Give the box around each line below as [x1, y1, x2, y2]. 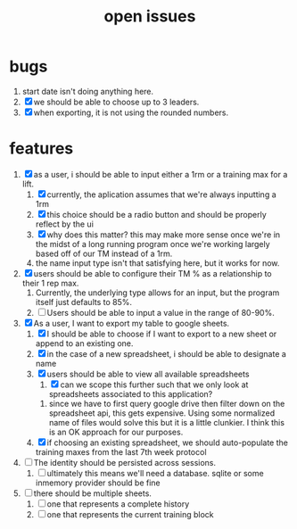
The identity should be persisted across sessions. [33, 457, 217, 467]
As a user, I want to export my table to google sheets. [33, 318, 230, 328]
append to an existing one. [35, 337, 134, 349]
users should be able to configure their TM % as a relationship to [33, 268, 272, 278]
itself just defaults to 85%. [35, 296, 132, 307]
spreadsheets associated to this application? [48, 388, 213, 399]
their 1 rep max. [21, 277, 79, 288]
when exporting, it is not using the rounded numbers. [33, 107, 229, 118]
